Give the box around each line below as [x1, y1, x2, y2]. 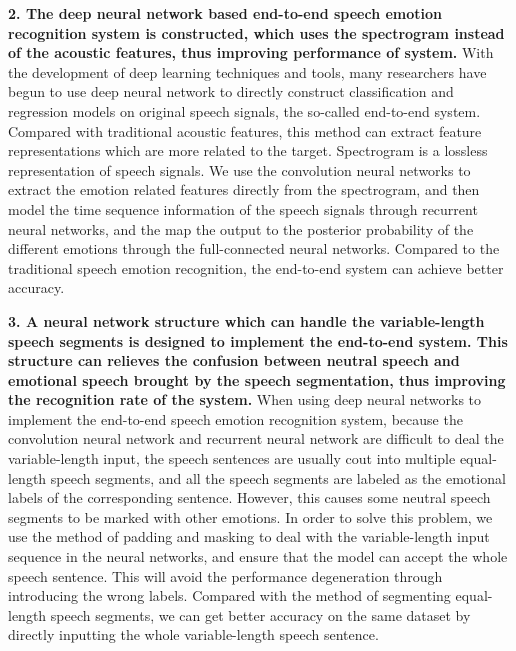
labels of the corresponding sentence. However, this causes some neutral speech [8, 487, 491, 508]
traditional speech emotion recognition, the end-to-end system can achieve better [8, 257, 504, 278]
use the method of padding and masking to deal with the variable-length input [8, 526, 490, 547]
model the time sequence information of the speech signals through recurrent [8, 198, 478, 219]
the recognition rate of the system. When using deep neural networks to [8, 389, 482, 410]
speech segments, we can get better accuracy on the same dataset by [50, 604, 471, 625]
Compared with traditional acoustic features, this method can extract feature [8, 120, 482, 141]
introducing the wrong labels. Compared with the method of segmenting [8, 585, 451, 606]
